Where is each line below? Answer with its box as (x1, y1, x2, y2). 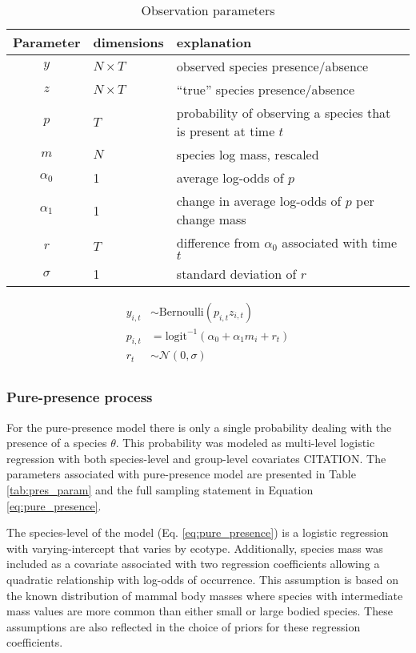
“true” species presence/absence (176, 80, 355, 99)
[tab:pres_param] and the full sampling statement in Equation (6, 482, 314, 498)
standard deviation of (176, 264, 297, 283)
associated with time (282, 233, 398, 252)
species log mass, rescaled (176, 145, 319, 163)
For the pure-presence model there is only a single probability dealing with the (6, 418, 392, 435)
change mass (176, 210, 246, 228)
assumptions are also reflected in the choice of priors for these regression (6, 618, 361, 635)
